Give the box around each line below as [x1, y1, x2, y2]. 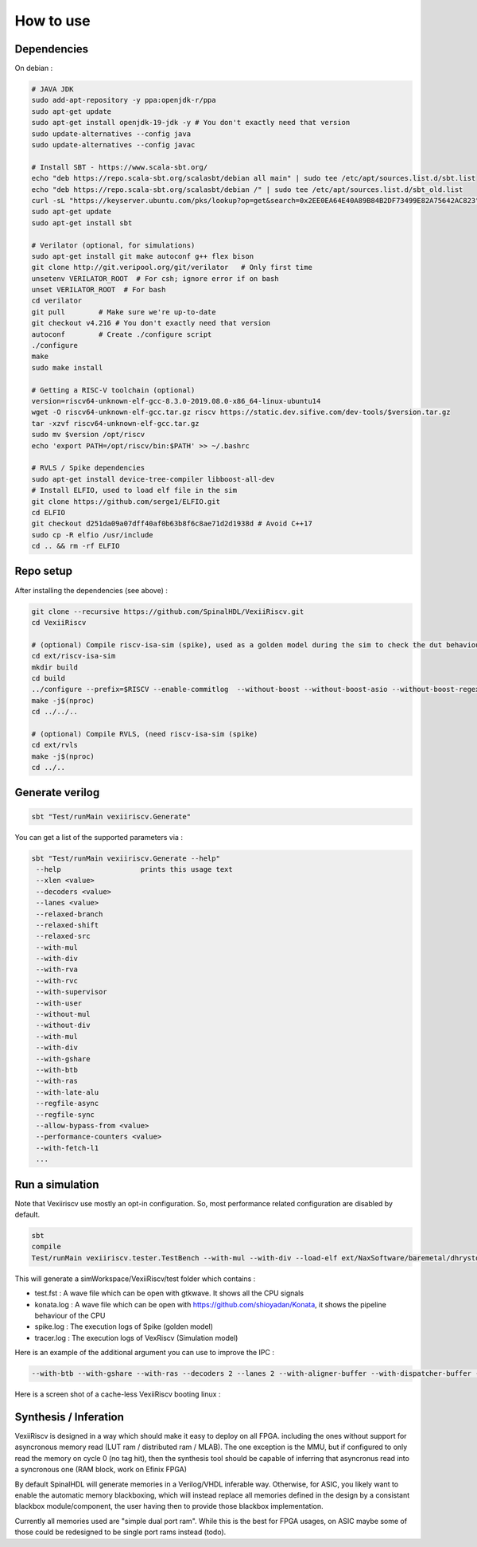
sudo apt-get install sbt [31, 218, 133, 227]
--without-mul [36, 1010, 91, 1019]
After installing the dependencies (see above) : [14, 585, 169, 595]
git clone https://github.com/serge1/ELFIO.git [31, 497, 220, 506]
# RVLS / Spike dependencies [31, 463, 145, 473]
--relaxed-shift [36, 920, 99, 929]
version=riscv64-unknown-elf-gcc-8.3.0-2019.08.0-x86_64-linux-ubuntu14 [31, 397, 321, 405]
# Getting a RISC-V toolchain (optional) [31, 385, 196, 394]
